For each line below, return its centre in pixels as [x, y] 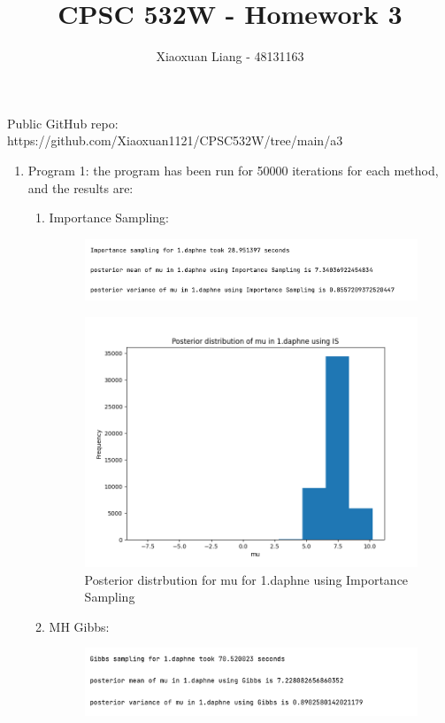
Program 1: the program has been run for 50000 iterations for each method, [233, 170]
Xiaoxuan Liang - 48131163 [230, 56]
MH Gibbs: [79, 626]
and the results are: [81, 187]
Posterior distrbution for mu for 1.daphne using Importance [246, 579]
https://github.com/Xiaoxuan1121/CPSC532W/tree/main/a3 [175, 140]
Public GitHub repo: [63, 123]
